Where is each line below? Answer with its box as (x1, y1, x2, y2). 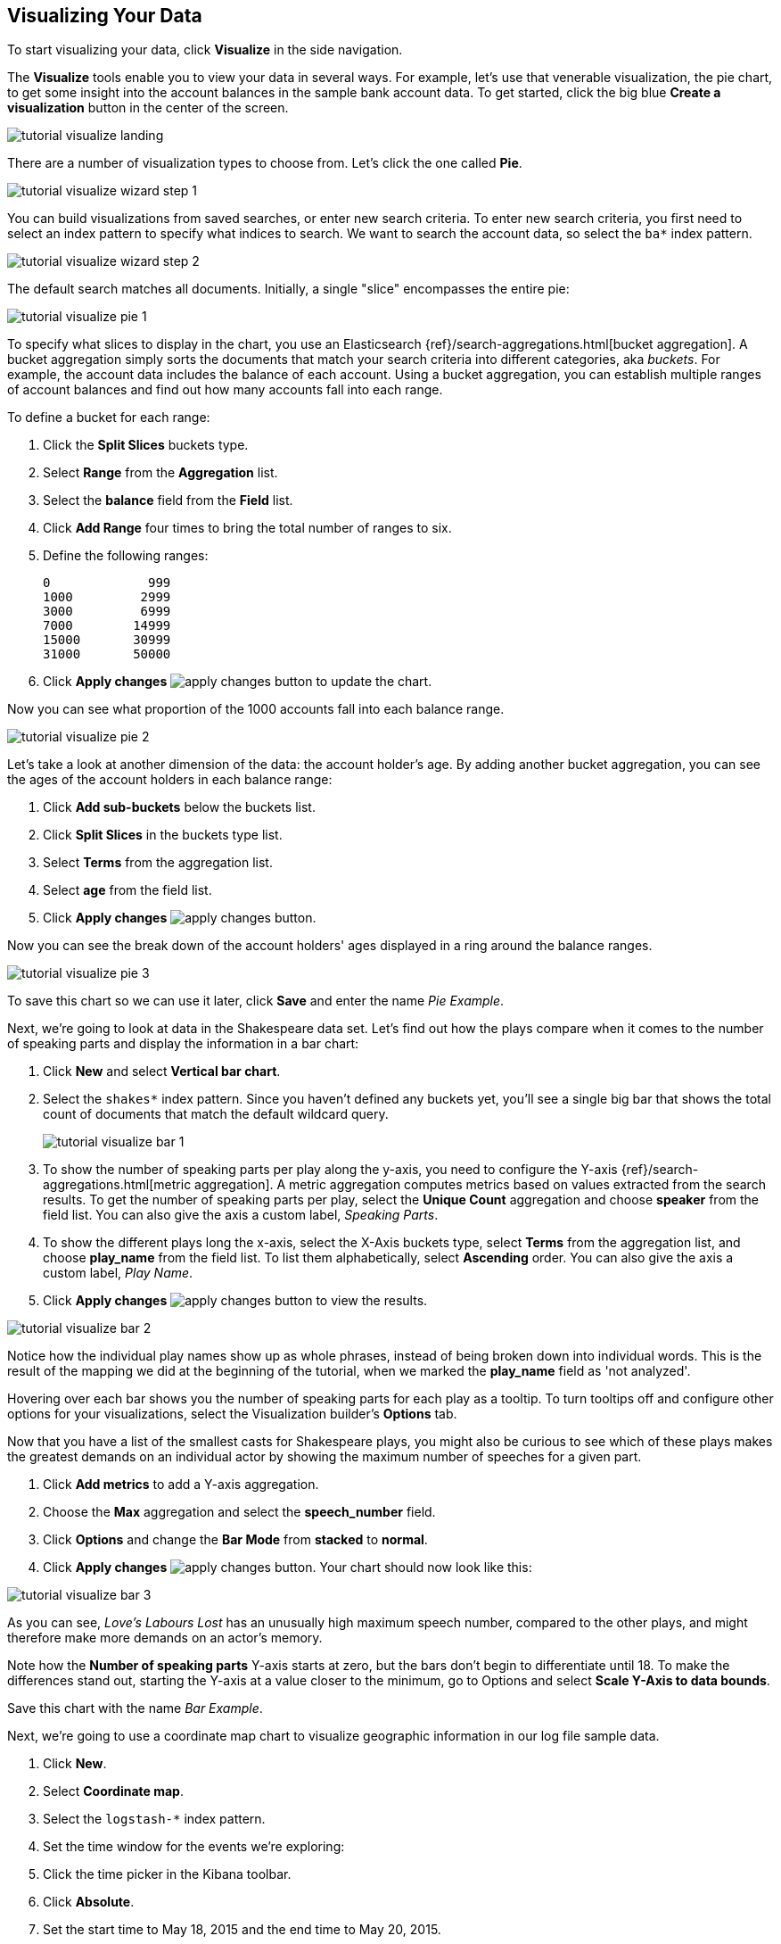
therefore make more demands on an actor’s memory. (7, 1630, 323, 1646)
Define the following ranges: (43, 548, 209, 564)
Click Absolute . (43, 1894, 135, 1910)
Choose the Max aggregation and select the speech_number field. (43, 1504, 436, 1520)
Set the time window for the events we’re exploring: (43, 1839, 345, 1855)
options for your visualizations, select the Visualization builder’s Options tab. (7, 1406, 457, 1422)
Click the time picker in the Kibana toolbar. (43, 1866, 292, 1882)
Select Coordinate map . (43, 1783, 184, 1799)
